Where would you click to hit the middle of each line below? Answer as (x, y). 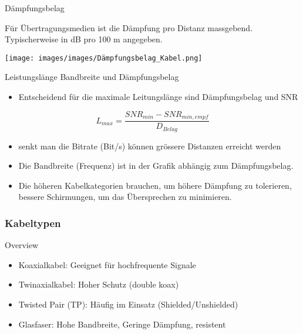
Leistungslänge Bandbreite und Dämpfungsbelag (92, 77)
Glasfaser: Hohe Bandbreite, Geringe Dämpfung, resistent (122, 324)
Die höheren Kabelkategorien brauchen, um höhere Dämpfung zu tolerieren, (155, 185)
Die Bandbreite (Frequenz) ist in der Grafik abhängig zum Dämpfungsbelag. (156, 166)
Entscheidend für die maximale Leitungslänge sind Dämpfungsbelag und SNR (158, 97)
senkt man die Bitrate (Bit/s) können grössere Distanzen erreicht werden (150, 146)
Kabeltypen (33, 223)
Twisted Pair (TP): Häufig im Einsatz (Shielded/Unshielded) (128, 304)
